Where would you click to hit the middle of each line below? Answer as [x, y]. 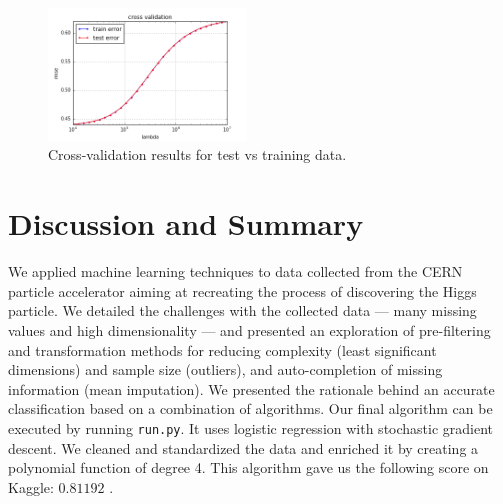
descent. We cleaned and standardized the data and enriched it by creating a [243, 447]
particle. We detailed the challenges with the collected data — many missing [242, 310]
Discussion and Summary [186, 223]
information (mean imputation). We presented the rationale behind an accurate [251, 388]
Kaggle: [31, 486]
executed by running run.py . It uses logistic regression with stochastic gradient [251, 427]
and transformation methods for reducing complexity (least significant [222, 349]
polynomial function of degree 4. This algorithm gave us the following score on [248, 467]
